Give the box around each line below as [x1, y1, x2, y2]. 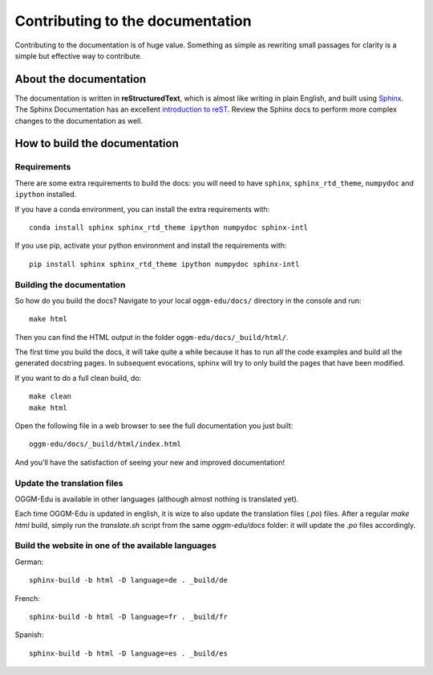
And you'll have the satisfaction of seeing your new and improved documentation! [14, 457, 285, 467]
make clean [29, 392, 72, 401]
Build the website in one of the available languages [14, 540, 216, 551]
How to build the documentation [14, 137, 180, 150]
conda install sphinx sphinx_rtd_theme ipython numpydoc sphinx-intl [29, 223, 309, 232]
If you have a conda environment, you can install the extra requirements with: [14, 204, 270, 214]
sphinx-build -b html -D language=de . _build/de [29, 575, 229, 585]
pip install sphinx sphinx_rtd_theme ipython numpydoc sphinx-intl [29, 260, 300, 268]
